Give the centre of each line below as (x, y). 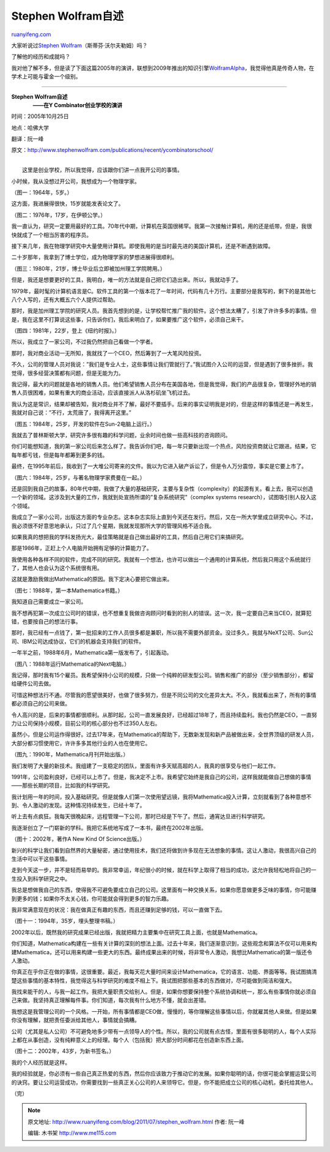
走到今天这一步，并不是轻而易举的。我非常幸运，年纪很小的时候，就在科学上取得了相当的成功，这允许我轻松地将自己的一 (164, 870)
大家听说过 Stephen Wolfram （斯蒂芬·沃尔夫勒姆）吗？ (79, 45)
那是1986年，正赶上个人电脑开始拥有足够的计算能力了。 (82, 548)
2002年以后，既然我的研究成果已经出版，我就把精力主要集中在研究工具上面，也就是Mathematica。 (136, 932)
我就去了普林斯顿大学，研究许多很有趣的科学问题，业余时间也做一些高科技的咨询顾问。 (121, 435)
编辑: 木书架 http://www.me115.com (72, 1133)
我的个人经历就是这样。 (41, 1062)
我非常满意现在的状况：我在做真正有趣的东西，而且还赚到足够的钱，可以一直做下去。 (118, 909)
